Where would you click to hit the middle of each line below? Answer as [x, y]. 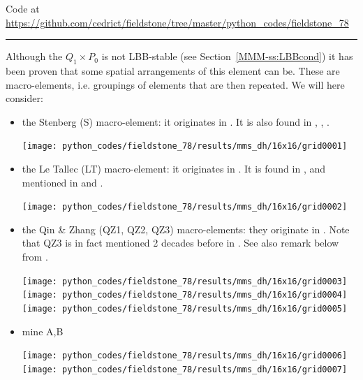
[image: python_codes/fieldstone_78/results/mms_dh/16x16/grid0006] [185, 356]
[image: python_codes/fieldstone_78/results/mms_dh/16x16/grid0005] [185, 308]
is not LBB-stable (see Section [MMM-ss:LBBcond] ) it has [227, 56]
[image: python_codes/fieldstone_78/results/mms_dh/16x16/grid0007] [185, 369]
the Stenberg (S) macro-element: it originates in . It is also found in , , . [176, 121]
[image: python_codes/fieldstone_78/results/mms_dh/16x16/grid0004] [185, 295]
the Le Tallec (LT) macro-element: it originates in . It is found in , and [174, 169]
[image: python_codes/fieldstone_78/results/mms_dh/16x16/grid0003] [185, 281]
